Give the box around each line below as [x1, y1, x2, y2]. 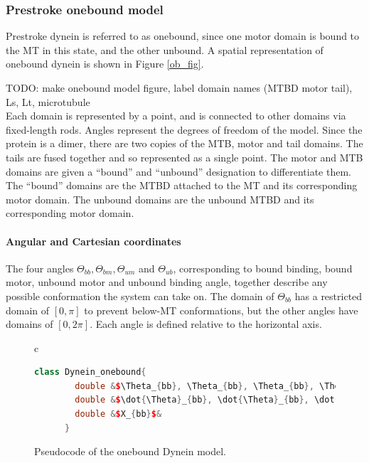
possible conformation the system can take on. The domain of [6, 288, 274, 303]
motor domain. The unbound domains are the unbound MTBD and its [6, 191, 314, 206]
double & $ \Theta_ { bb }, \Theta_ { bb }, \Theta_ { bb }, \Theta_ [75, 380, 355, 391]
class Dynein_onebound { [34, 367, 146, 378]
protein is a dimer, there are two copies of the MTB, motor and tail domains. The [6, 136, 363, 151]
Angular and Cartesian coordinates [6, 233, 181, 248]
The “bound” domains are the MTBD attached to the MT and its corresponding [6, 178, 358, 193]
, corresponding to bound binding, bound [173, 260, 353, 275]
